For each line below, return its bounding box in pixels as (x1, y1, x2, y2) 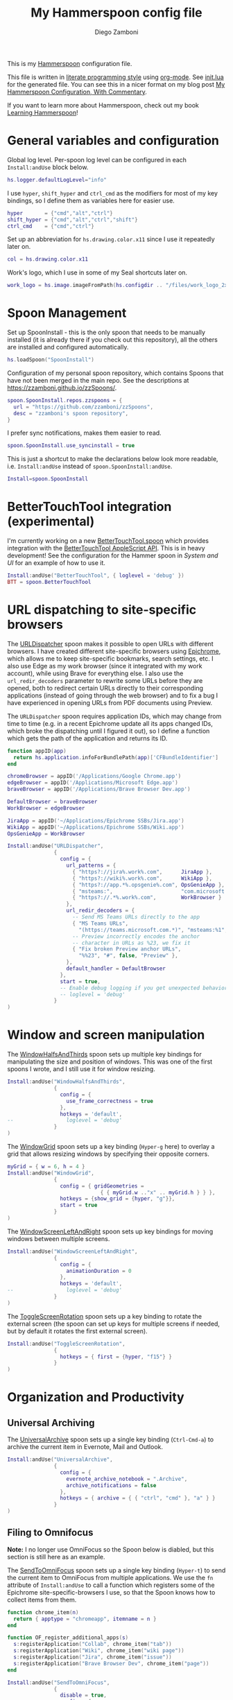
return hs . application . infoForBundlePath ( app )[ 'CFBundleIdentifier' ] (13, 754, 218, 761)
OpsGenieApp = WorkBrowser (7, 830, 85, 837)
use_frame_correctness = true (66, 1098, 154, 1104)
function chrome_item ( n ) (7, 1608, 79, 1616)
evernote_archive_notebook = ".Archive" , (66, 1475, 188, 1482)
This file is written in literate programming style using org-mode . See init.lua (7, 73, 224, 81)
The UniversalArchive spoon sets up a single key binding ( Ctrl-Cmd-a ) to (7, 1435, 214, 1443)
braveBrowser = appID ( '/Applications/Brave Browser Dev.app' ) (7, 786, 191, 793)
